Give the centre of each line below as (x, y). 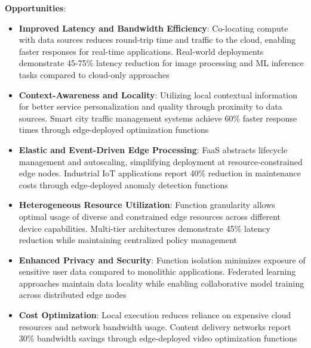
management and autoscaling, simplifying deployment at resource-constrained (161, 161)
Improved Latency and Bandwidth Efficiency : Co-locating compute (153, 28)
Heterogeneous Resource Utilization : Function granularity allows (147, 205)
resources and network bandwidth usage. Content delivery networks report (155, 326)
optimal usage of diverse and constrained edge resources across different (150, 216)
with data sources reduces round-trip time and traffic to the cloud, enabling (157, 40)
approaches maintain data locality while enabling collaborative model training (161, 283)
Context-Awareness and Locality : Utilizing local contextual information (158, 94)
